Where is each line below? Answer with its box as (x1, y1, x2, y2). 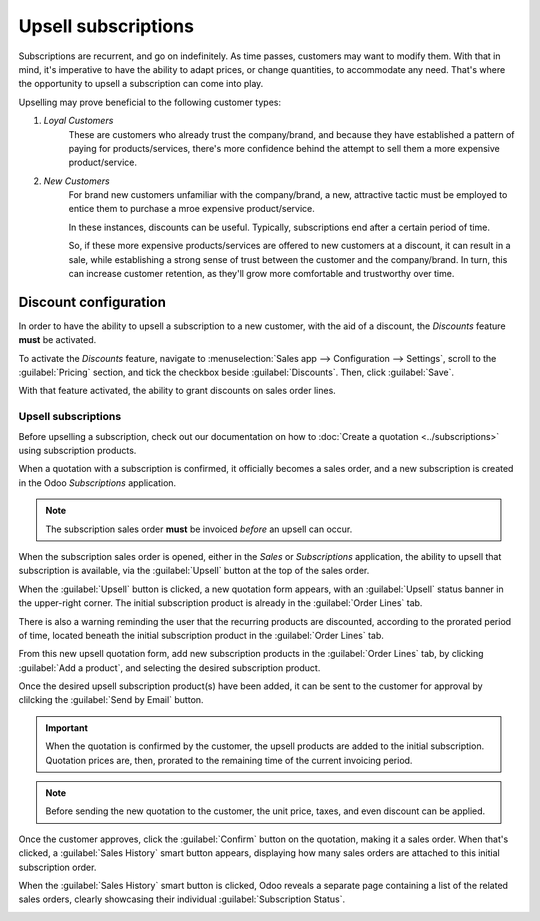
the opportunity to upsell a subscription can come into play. (18, 78, 264, 90)
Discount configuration (18, 293, 167, 310)
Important (45, 721, 89, 734)
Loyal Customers (43, 115, 114, 127)
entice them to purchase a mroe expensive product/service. (68, 203, 315, 215)
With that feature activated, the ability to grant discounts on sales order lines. (18, 385, 337, 397)
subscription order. (18, 861, 97, 873)
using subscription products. (18, 445, 137, 457)
